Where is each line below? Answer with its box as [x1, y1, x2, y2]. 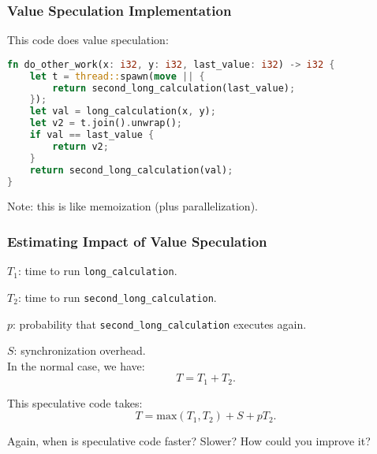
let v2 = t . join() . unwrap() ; [29, 117, 183, 129]
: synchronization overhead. [13, 342, 146, 359]
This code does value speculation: [7, 32, 169, 48]
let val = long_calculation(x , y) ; [29, 106, 216, 117]
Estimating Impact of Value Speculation [7, 231, 267, 251]
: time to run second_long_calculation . [17, 288, 217, 305]
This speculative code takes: [7, 394, 143, 411]
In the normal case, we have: [7, 357, 145, 374]
